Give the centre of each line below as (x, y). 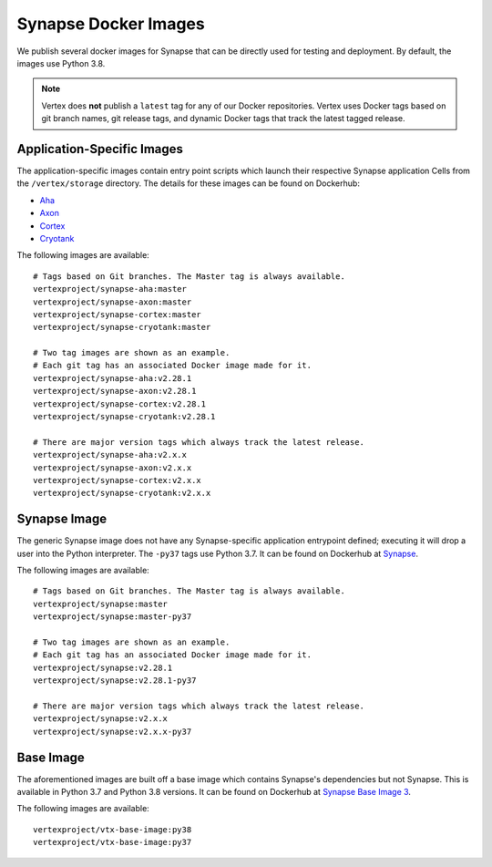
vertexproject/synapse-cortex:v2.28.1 (120, 404)
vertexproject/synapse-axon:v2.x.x (113, 468)
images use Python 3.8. (61, 63)
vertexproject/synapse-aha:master (110, 289)
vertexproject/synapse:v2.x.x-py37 (113, 731)
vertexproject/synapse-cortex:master (118, 314)
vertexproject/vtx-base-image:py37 (113, 842)
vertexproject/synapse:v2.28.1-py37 (115, 681)
